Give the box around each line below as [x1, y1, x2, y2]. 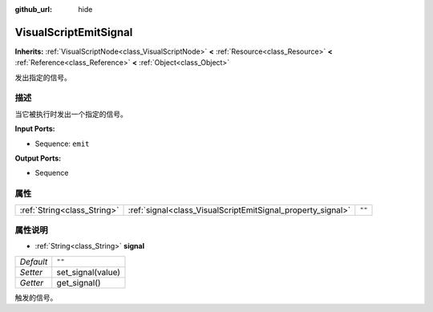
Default [19, 256, 48, 267]
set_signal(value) [56, 266, 120, 278]
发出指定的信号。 [14, 72, 71, 82]
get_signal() [56, 277, 101, 288]
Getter [19, 277, 44, 288]
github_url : [14, 5, 52, 14]
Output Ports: [14, 153, 62, 163]
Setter [19, 266, 43, 278]
